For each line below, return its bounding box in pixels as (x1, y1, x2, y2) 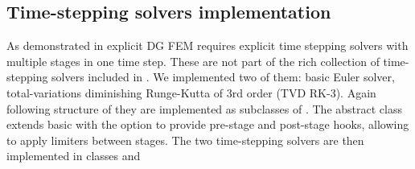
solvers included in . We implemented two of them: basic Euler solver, (51, 68, 395, 85)
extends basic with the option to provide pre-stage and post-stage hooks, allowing (6, 116, 409, 133)
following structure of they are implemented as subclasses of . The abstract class (6, 100, 402, 117)
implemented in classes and (6, 147, 141, 164)
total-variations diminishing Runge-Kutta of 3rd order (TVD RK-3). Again (6, 84, 376, 101)
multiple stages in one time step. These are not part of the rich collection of (6, 52, 380, 69)
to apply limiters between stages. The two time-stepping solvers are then (6, 131, 364, 148)
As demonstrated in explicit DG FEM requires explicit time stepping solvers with (6, 37, 409, 54)
